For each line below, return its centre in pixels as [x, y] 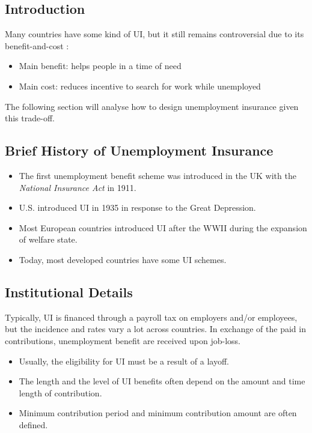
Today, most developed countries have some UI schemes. [123, 259]
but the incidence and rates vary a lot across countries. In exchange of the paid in [155, 329]
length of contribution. [60, 392]
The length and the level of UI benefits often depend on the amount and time [162, 381]
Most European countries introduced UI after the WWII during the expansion [163, 227]
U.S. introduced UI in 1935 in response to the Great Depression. [137, 207]
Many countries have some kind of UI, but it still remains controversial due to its [154, 34]
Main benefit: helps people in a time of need [100, 66]
